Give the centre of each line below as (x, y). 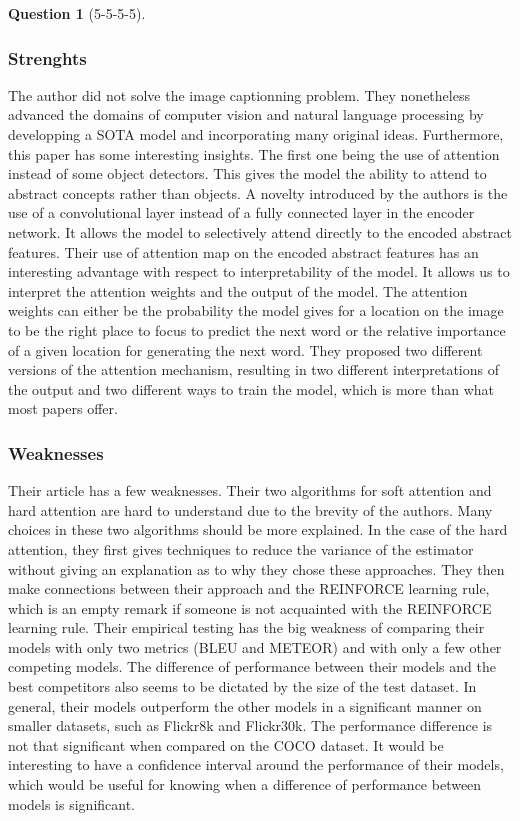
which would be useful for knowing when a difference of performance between (245, 784)
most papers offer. (63, 408)
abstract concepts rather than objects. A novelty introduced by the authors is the (258, 192)
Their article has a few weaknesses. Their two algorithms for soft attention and (250, 490)
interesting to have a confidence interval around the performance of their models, (256, 764)
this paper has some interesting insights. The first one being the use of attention (254, 153)
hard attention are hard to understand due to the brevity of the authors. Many (250, 509)
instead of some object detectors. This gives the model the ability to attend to (247, 173)
